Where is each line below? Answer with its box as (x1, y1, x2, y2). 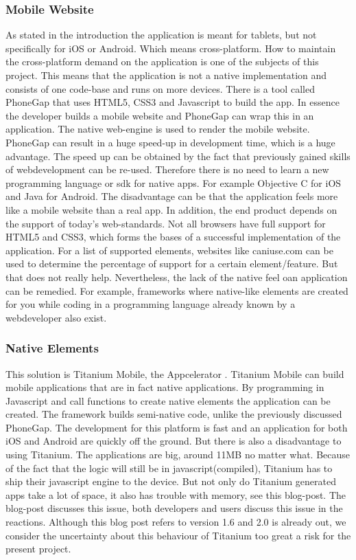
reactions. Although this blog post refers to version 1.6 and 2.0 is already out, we (5, 515, 346, 529)
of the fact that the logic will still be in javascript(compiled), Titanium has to (5, 460, 333, 475)
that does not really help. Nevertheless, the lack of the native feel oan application (5, 269, 348, 284)
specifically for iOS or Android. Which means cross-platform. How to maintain (5, 41, 336, 55)
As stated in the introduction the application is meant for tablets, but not (5, 27, 317, 42)
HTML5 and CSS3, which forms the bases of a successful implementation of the (5, 229, 341, 244)
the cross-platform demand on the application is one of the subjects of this (5, 54, 319, 69)
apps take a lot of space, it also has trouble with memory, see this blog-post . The (5, 487, 346, 502)
